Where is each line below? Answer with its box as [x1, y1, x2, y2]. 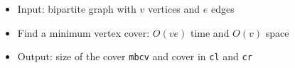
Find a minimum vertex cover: [17, 25, 150, 40]
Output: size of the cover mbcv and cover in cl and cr [17, 49, 252, 64]
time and [190, 25, 230, 40]
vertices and [147, 1, 200, 16]
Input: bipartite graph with [17, 1, 136, 16]
